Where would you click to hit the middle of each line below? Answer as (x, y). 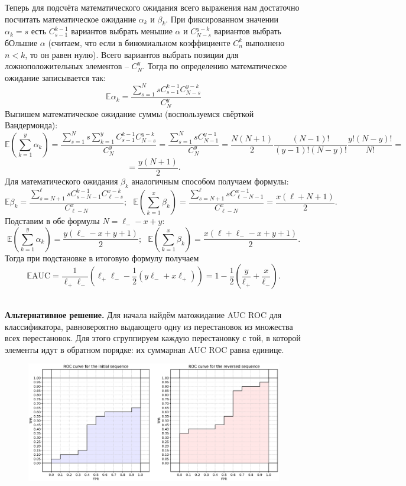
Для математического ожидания (61, 181)
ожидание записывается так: (55, 77)
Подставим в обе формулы (52, 221)
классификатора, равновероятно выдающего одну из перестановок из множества (149, 326)
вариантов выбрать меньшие (122, 31)
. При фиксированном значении (222, 19)
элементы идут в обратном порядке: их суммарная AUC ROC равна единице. (144, 349)
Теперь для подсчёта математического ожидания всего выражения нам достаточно (152, 7)
